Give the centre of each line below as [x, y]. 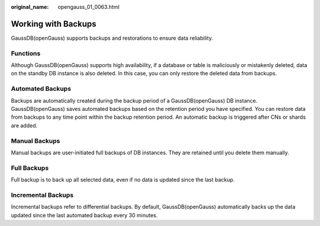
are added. [24, 125]
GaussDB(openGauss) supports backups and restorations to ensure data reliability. [112, 38]
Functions [26, 53]
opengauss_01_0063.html [89, 7]
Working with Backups [54, 24]
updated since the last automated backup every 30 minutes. [84, 215]
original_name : [30, 7]
